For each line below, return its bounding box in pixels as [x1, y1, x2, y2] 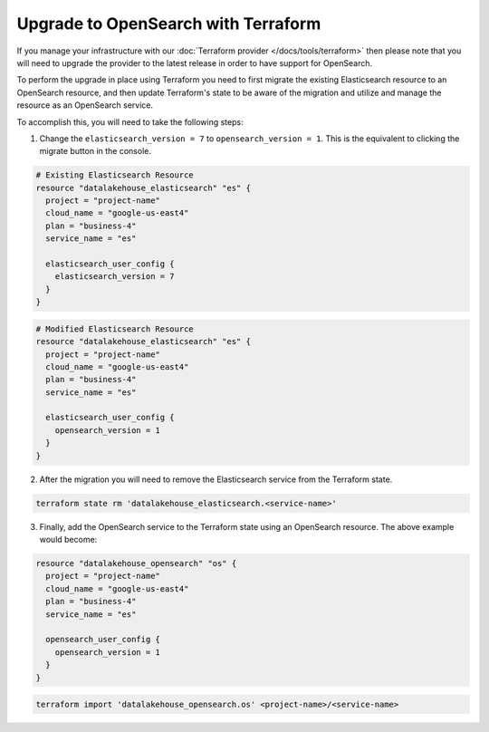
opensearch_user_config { [45, 634, 160, 645]
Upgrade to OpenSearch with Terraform [16, 14, 321, 34]
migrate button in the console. [39, 146, 151, 157]
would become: [39, 535, 98, 544]
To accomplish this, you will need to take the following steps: [16, 116, 244, 127]
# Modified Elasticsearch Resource [35, 323, 194, 334]
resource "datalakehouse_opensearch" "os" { [35, 558, 237, 568]
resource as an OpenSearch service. [16, 100, 154, 111]
